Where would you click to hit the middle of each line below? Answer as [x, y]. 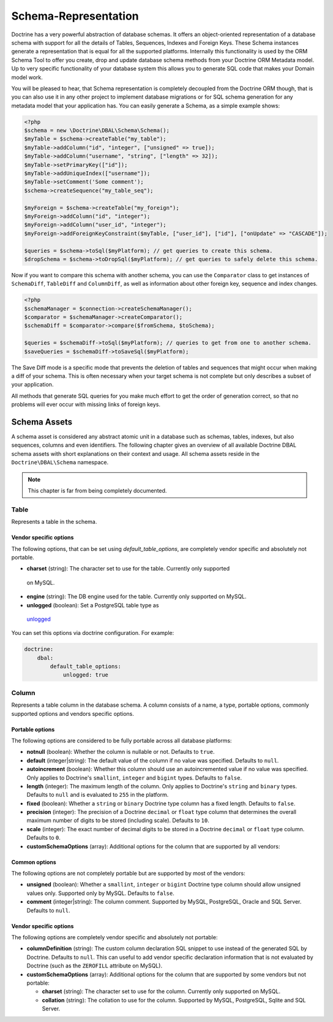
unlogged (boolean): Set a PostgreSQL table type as [93, 605]
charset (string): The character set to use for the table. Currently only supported [128, 569]
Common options [34, 862]
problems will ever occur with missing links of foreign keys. [86, 404]
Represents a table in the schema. [54, 522]
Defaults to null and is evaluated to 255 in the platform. [98, 795]
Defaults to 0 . [43, 838]
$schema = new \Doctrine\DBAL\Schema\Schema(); [97, 131]
